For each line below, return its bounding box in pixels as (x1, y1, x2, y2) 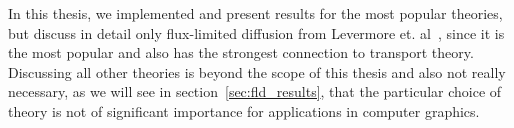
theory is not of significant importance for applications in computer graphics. (8, 100, 480, 121)
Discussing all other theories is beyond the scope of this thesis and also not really (8, 61, 506, 82)
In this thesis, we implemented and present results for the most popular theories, (8, 3, 503, 23)
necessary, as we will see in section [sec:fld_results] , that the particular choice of (8, 81, 502, 102)
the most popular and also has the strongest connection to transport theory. (8, 42, 474, 63)
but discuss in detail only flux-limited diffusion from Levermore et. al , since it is (8, 22, 505, 43)
